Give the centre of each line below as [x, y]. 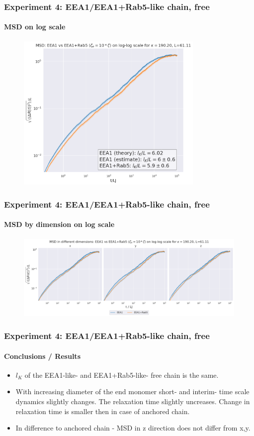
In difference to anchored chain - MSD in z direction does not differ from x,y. [133, 428]
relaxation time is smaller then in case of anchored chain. [103, 411]
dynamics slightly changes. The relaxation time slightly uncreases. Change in [133, 401]
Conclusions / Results [42, 356]
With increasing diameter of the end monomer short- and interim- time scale [132, 391]
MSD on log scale [35, 27]
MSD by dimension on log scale [59, 224]
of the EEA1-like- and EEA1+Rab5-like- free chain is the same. [122, 375]
